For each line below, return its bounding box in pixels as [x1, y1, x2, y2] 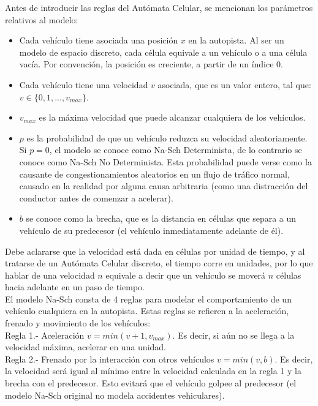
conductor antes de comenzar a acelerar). [19, 191, 173, 204]
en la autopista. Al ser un [188, 34, 284, 47]
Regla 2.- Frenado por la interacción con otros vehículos [5, 352, 214, 365]
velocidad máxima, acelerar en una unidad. [5, 340, 166, 353]
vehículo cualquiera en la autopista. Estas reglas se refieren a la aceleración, [5, 304, 289, 317]
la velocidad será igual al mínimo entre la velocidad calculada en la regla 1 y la [5, 364, 301, 377]
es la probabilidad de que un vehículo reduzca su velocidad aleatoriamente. [26, 131, 308, 144]
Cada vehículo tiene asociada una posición [19, 34, 178, 47]
